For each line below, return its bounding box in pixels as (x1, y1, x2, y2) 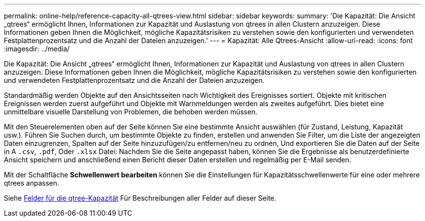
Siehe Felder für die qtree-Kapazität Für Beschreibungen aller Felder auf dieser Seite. (4, 194, 277, 202)
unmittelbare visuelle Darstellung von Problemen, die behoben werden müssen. (4, 108, 258, 116)
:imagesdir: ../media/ (4, 45, 70, 53)
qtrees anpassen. (4, 179, 59, 187)
